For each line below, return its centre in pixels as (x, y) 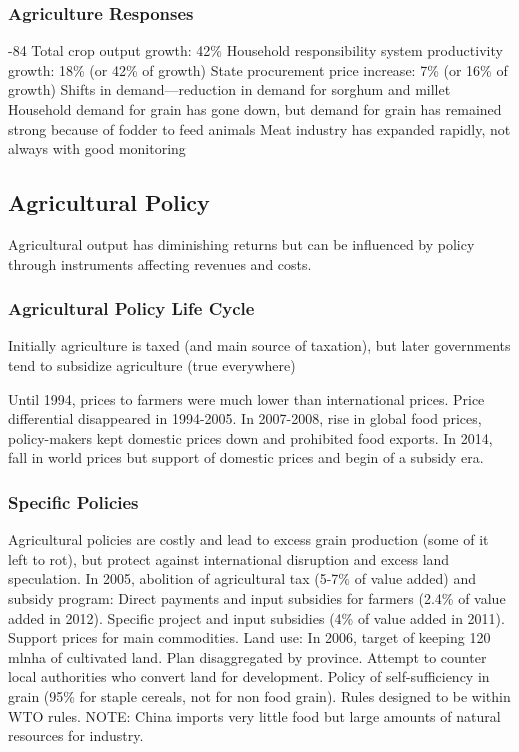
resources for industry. (76, 735)
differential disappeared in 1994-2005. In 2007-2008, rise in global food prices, (245, 418)
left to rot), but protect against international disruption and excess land (229, 558)
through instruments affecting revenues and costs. (160, 263)
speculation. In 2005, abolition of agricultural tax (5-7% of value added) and (242, 578)
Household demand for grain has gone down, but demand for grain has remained (255, 109)
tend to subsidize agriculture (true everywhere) (152, 364)
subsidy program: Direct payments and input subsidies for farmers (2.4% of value (257, 597)
